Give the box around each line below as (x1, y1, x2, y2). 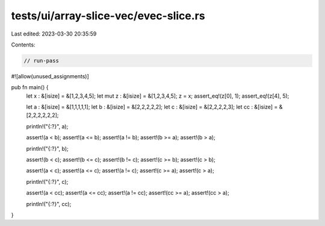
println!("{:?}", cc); (26, 200, 72, 207)
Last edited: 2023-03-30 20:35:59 (11, 30, 97, 37)
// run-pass (23, 57, 60, 64)
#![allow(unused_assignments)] (11, 72, 90, 80)
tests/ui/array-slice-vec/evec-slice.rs (11, 9, 205, 22)
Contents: (11, 41, 36, 48)
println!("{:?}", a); (26, 122, 69, 130)
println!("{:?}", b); (26, 145, 69, 152)
